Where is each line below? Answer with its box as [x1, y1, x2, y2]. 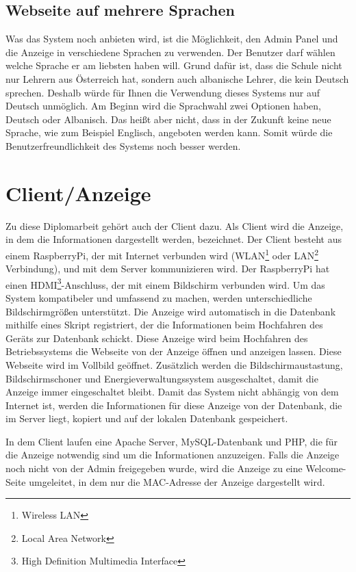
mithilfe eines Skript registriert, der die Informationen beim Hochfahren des [5, 317, 323, 332]
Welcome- [305, 461, 346, 476]
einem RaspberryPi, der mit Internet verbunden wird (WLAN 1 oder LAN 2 [5, 246, 318, 262]
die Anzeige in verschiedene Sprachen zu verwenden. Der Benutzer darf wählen [5, 44, 335, 59]
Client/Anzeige [5, 179, 151, 207]
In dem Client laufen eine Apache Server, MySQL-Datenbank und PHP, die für [5, 434, 338, 448]
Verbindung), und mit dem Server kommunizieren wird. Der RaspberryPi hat [5, 261, 330, 276]
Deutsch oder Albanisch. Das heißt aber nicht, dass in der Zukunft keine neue [5, 112, 331, 126]
